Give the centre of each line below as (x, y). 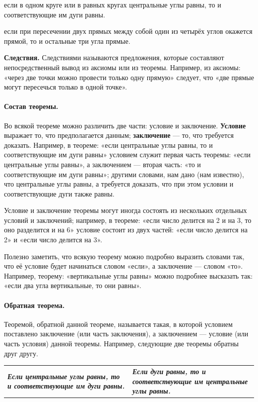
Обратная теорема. (34, 305)
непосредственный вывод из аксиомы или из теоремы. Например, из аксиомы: (122, 67)
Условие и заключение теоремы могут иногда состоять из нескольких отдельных (126, 210)
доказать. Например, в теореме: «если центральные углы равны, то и (108, 145)
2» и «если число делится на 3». (53, 240)
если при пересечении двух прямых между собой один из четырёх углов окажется (128, 31)
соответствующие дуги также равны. (59, 193)
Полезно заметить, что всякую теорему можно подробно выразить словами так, (124, 256)
